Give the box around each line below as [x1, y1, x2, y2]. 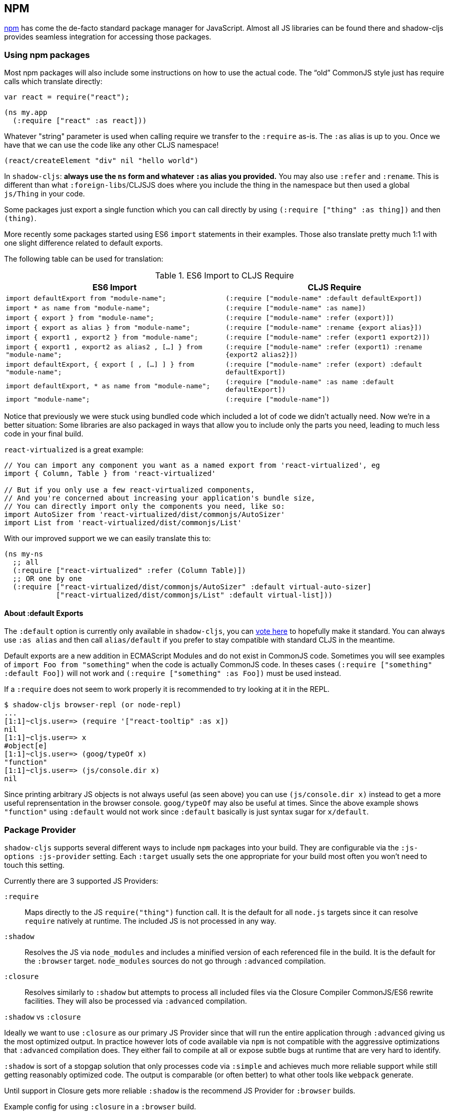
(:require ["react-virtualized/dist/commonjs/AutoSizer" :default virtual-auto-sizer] [12, 583, 372, 591]
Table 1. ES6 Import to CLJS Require [155, 270, 294, 281]
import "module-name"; [6, 395, 90, 404]
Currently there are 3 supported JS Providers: [4, 877, 158, 886]
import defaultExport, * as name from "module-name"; [6, 382, 211, 390]
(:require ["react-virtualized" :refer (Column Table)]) [12, 566, 247, 575]
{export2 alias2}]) [226, 351, 298, 359]
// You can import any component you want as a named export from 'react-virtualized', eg [4, 461, 380, 470]
